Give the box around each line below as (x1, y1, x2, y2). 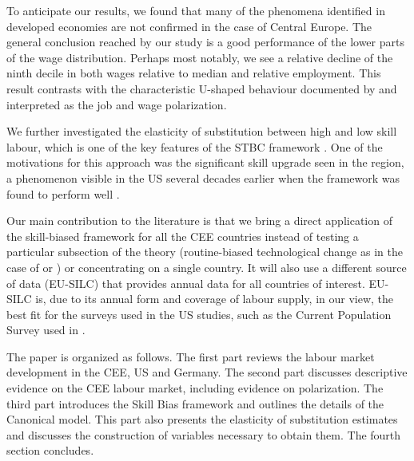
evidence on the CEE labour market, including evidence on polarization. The (6, 380, 384, 396)
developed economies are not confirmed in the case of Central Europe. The (6, 18, 372, 34)
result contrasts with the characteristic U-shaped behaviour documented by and (6, 80, 397, 97)
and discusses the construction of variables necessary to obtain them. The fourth (6, 426, 401, 443)
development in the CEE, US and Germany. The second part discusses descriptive (6, 364, 408, 380)
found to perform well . (6, 185, 120, 202)
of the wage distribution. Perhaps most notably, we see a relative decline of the (6, 49, 393, 65)
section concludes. (6, 442, 94, 459)
